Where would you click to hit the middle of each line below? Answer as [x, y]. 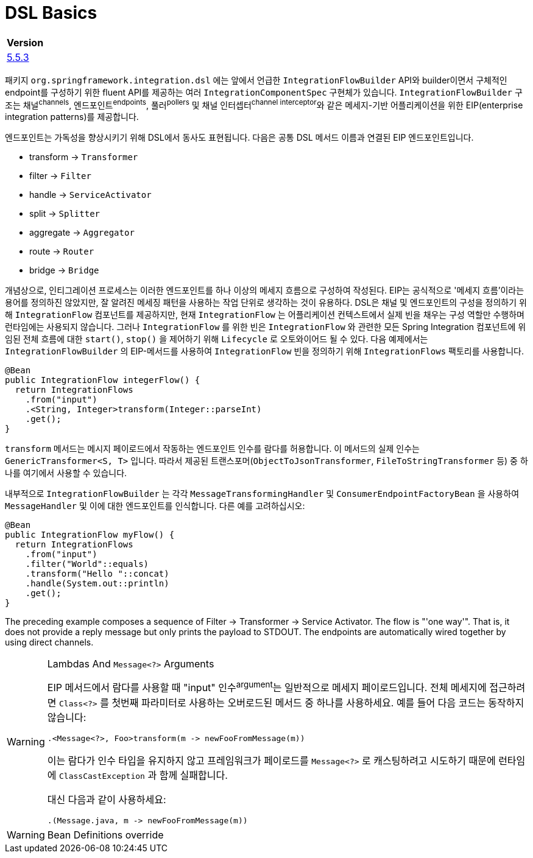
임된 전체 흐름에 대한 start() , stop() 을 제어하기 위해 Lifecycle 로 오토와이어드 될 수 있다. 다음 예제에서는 [217, 339]
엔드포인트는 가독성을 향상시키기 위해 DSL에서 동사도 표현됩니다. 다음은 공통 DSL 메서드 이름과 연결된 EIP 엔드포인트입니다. [239, 138]
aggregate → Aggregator [82, 233]
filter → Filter [60, 176]
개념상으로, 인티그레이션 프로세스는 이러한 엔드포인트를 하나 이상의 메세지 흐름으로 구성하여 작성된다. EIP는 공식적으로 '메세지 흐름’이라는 [265, 290]
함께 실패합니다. [193, 775]
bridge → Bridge [64, 270]
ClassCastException [102, 776]
